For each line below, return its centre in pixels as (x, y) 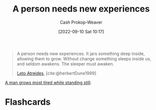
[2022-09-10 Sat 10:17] (81, 31)
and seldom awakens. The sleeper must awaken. (65, 64)
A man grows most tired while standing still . (48, 82)
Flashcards (28, 102)
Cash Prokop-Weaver (81, 22)
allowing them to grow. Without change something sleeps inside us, (84, 58)
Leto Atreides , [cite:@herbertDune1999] (57, 73)
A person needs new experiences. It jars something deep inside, (81, 54)
